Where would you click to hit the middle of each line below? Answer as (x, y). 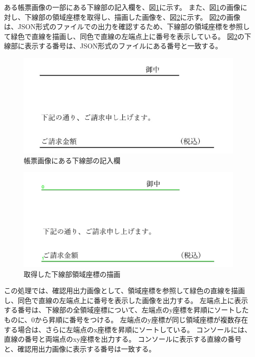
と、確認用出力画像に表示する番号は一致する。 (80, 348)
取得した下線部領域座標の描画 (72, 274)
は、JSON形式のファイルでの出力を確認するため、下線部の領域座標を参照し (127, 26)
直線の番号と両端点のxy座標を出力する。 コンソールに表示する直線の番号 (123, 339)
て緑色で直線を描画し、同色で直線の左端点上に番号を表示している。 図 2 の (124, 36)
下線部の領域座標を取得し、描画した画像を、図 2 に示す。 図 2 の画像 (132, 17)
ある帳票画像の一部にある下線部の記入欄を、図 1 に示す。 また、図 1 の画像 (122, 7)
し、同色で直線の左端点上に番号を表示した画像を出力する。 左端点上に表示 (126, 300)
